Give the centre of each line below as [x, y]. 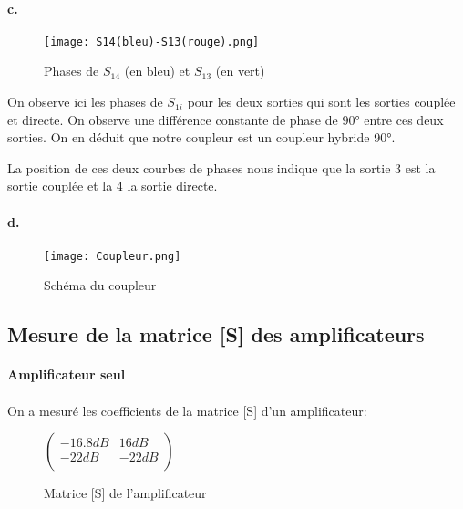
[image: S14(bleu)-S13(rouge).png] [152, 42]
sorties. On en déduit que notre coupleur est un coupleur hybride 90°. [201, 137]
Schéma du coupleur [100, 285]
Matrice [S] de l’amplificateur [125, 493]
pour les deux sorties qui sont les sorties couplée [321, 102]
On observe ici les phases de [85, 102]
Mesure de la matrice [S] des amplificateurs [216, 334]
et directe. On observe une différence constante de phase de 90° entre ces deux [226, 119]
